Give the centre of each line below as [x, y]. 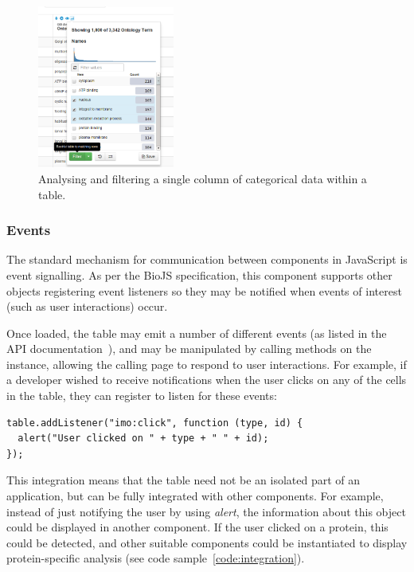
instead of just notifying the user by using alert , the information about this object [206, 511]
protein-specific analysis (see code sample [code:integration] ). [156, 558]
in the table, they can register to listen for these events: [142, 396]
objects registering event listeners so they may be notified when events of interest [204, 290]
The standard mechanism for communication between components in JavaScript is [207, 259]
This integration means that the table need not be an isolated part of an [184, 480]
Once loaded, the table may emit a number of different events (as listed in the [197, 333]
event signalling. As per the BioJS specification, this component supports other [199, 274]
